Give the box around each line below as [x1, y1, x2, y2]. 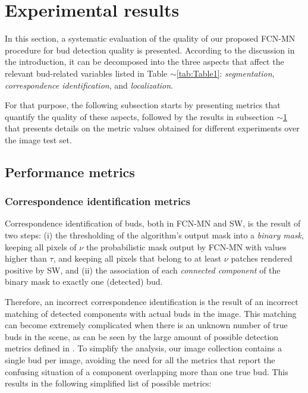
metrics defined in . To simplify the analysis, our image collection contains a [5, 342, 282, 354]
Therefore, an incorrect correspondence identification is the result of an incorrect [5, 295, 298, 308]
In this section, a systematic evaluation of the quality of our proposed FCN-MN [5, 32, 296, 45]
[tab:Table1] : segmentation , [176, 67, 275, 79]
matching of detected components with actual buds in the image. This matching [5, 307, 297, 319]
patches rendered [231, 252, 293, 265]
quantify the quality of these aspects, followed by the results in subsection [5, 110, 274, 122]
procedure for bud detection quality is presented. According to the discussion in [5, 43, 295, 56]
